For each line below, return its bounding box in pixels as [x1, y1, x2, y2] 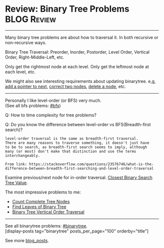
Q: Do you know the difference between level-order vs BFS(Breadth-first [5, 121, 151, 127]
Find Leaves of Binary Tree [12, 204, 67, 210]
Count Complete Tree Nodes [12, 198, 70, 204]
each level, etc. [5, 69, 36, 75]
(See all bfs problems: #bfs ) [5, 102, 61, 108]
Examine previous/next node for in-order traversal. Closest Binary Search [5, 174, 153, 180]
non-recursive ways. [5, 39, 47, 45]
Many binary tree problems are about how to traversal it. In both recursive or [5, 34, 159, 40]
